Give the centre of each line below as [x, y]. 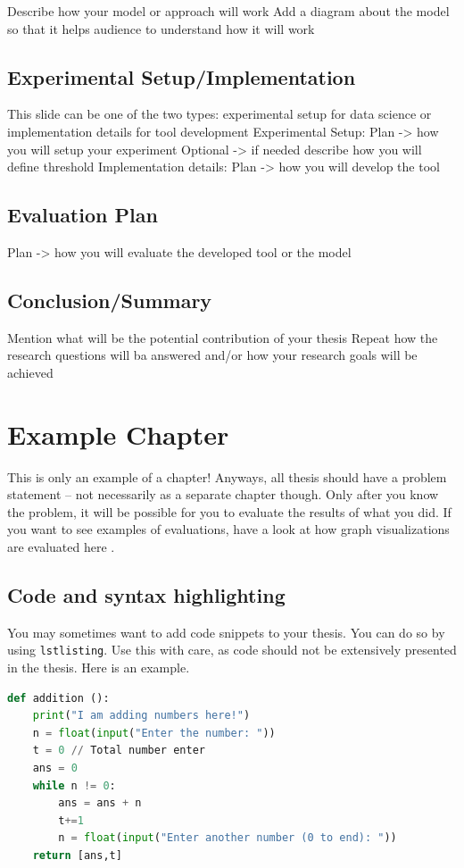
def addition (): [58, 698]
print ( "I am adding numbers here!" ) [141, 716]
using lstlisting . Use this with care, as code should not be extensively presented [232, 650]
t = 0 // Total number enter [119, 751]
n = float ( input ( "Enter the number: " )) [154, 733]
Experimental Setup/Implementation [182, 76]
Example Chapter [118, 434]
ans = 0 [55, 768]
